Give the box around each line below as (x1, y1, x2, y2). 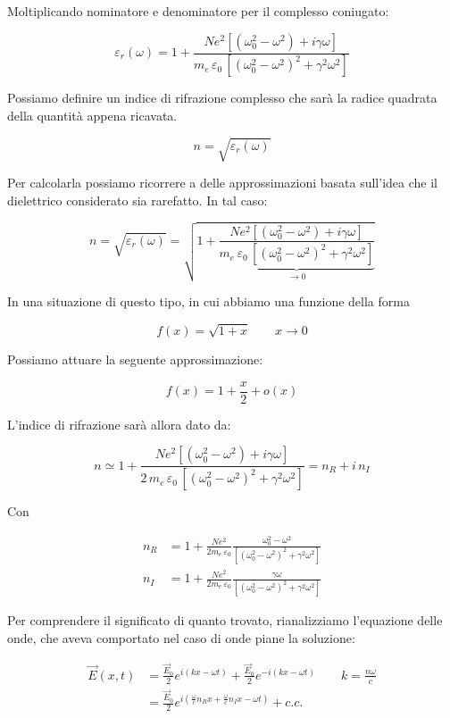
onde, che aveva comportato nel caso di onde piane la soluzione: (7, 629, 355, 647)
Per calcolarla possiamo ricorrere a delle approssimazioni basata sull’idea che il (7, 173, 437, 192)
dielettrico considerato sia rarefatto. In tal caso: (7, 190, 268, 209)
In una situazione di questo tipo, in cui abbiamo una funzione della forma (7, 292, 410, 311)
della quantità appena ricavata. (7, 106, 178, 125)
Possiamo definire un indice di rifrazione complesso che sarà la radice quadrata (7, 88, 437, 107)
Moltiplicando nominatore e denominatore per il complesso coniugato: (7, 2, 389, 20)
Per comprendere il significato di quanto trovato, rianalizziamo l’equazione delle (7, 611, 443, 630)
